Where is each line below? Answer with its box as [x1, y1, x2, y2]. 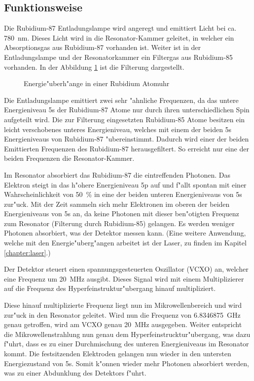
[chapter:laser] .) [4, 247, 51, 257]
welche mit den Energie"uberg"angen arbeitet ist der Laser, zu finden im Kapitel [4, 238, 247, 248]
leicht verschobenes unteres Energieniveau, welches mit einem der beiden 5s [4, 124, 232, 134]
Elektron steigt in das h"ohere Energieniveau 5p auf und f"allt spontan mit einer [4, 179, 247, 190]
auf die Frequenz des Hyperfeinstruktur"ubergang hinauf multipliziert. [4, 283, 216, 293]
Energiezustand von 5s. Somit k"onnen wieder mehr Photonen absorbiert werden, [4, 358, 249, 368]
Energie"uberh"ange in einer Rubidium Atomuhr [24, 78, 170, 89]
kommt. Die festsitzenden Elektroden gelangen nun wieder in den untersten [4, 348, 231, 359]
